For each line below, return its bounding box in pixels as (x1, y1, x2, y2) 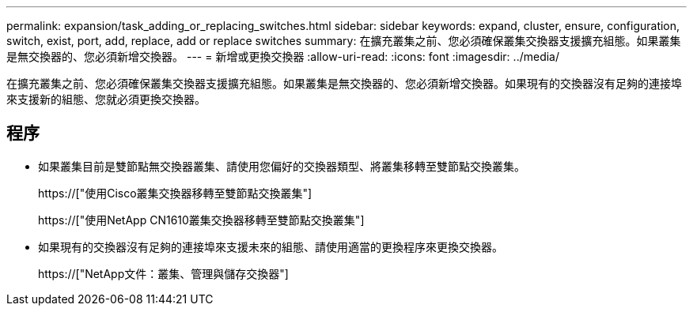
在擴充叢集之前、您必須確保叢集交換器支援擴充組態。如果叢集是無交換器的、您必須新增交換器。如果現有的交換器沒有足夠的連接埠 (6, 77, 682, 90)
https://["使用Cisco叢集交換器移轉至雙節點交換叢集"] (38, 186, 312, 200)
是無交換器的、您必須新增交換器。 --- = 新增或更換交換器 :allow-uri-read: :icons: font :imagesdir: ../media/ (6, 50, 560, 63)
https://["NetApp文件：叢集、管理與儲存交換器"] (38, 266, 289, 280)
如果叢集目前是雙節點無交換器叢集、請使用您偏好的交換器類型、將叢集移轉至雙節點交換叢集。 (38, 159, 525, 173)
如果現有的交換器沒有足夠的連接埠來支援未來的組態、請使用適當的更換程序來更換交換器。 (38, 239, 503, 254)
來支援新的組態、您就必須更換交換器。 (6, 92, 206, 106)
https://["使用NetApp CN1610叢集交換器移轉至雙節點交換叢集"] (38, 212, 365, 227)
